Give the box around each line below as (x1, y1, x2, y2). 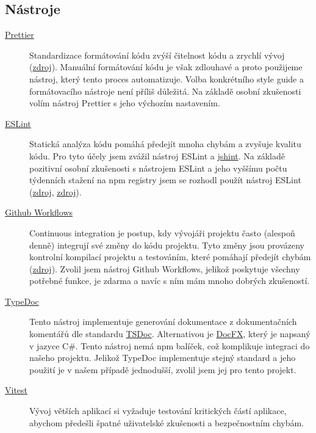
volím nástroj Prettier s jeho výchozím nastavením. (29, 96, 220, 109)
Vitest (5, 384, 28, 396)
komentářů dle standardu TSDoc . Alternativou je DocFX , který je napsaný (29, 327, 311, 340)
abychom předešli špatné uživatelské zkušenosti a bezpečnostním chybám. (29, 416, 304, 429)
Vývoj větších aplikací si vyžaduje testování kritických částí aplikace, (29, 404, 287, 417)
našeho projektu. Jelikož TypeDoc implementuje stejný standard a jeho (29, 351, 296, 364)
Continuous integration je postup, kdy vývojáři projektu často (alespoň (29, 226, 295, 239)
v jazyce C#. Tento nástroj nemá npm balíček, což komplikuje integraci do (29, 339, 310, 352)
